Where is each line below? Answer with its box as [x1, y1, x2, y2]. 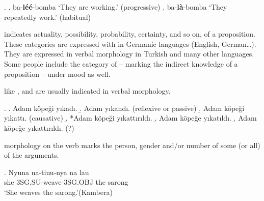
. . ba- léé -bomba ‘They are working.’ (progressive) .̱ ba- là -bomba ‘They [4, 2, 227, 12]
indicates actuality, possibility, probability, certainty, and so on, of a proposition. [4, 28, 255, 39]
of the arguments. [4, 150, 59, 160]
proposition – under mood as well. [4, 68, 111, 79]
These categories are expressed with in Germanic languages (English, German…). [4, 38, 256, 49]
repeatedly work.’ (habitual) [4, 11, 91, 22]
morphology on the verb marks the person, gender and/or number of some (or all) [4, 139, 260, 150]
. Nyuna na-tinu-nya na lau [4, 166, 89, 177]
